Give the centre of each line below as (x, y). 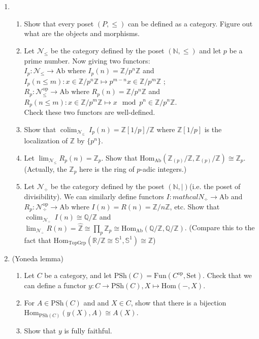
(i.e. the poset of (215, 186)
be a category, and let (78, 275)
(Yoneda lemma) (38, 258)
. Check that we (227, 275)
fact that (38, 240)
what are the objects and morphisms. (82, 33)
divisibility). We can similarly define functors (94, 196)
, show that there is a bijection (179, 302)
